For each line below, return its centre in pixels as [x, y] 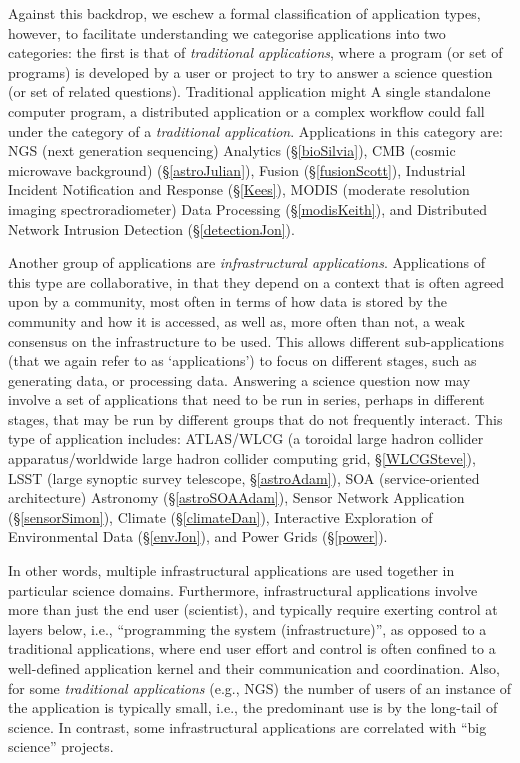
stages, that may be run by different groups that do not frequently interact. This [255, 418]
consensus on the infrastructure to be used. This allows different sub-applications [256, 340]
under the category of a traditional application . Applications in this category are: [255, 130]
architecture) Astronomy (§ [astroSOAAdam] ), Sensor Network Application [236, 497]
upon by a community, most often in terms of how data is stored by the [228, 301]
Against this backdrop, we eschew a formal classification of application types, [244, 13]
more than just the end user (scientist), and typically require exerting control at [253, 609]
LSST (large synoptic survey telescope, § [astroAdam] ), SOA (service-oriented [244, 477]
